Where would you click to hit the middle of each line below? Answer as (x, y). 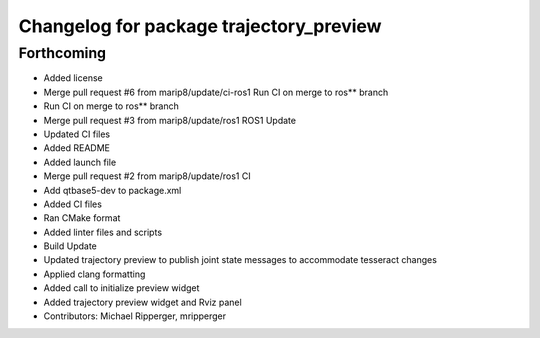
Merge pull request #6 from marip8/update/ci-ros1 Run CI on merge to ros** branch (216, 92)
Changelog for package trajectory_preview (200, 26)
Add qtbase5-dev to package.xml (112, 190)
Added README (76, 148)
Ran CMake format (82, 218)
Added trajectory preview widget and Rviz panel (142, 302)
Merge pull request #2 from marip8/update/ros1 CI (147, 176)
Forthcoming (62, 53)
